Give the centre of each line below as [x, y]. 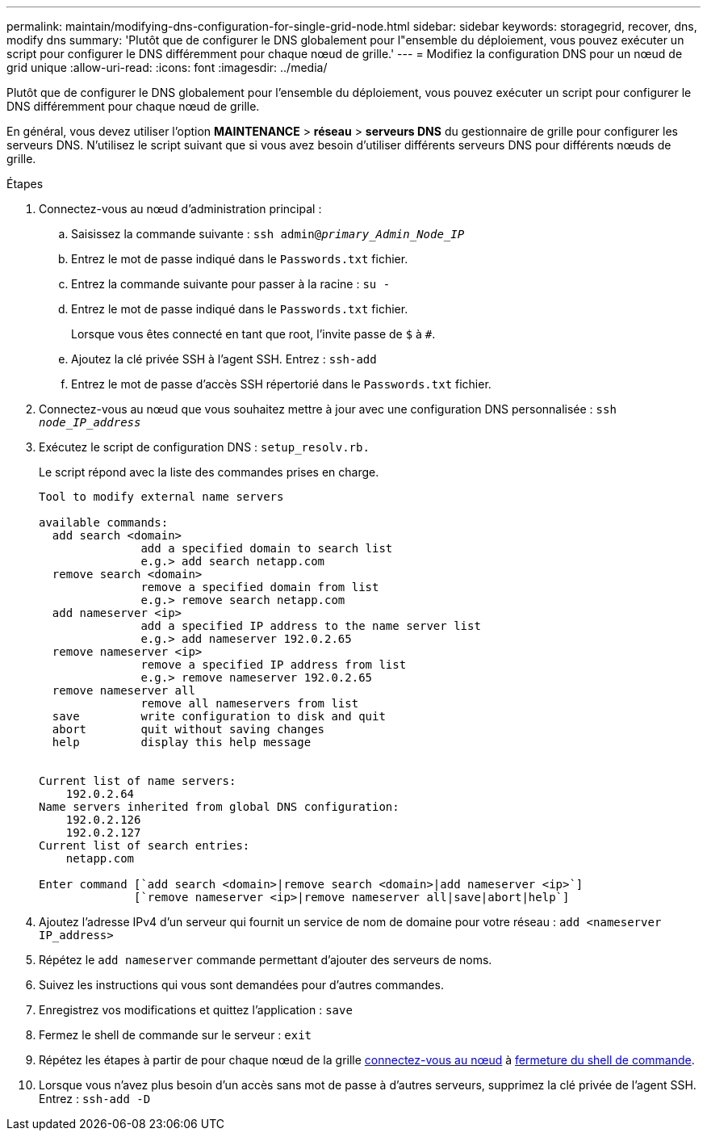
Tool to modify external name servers [161, 497]
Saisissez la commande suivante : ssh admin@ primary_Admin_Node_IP [268, 234]
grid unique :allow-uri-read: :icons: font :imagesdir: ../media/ [167, 67]
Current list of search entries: [144, 845]
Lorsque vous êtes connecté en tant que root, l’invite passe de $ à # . [253, 334]
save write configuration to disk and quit [219, 716]
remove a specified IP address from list [274, 665]
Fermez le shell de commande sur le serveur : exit [176, 1035]
